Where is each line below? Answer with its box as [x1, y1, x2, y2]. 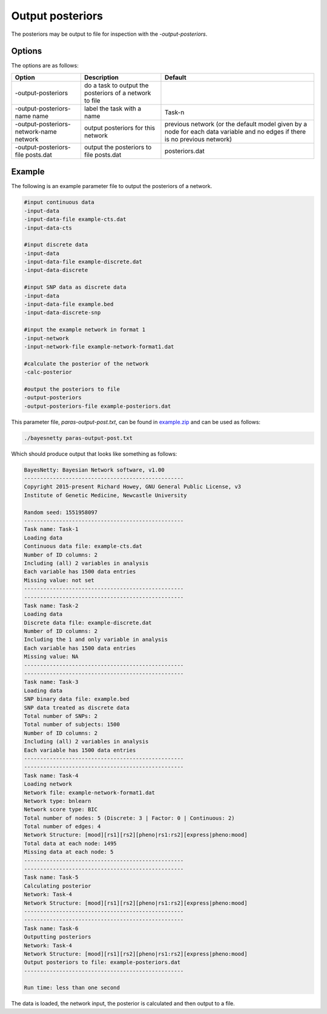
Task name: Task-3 [24, 678, 79, 686]
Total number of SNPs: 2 [24, 712, 98, 719]
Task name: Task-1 [24, 526, 79, 533]
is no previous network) [164, 135, 233, 143]
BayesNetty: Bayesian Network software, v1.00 [24, 466, 165, 473]
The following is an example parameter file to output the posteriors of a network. [11, 183, 213, 190]
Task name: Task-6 [24, 925, 79, 931]
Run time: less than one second [24, 984, 121, 992]
